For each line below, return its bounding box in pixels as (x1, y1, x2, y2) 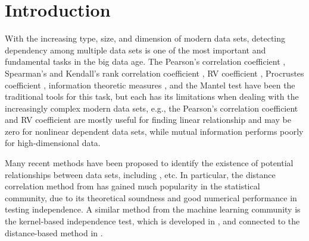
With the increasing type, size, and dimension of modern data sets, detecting (5, 32, 286, 45)
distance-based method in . (5, 226, 103, 239)
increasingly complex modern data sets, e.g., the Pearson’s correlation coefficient (5, 102, 298, 114)
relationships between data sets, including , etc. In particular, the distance (5, 168, 276, 180)
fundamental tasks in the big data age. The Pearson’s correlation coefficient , (5, 55, 286, 68)
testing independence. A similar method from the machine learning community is (5, 203, 301, 215)
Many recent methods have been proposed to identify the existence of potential (5, 157, 294, 169)
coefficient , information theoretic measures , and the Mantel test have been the (5, 78, 295, 91)
